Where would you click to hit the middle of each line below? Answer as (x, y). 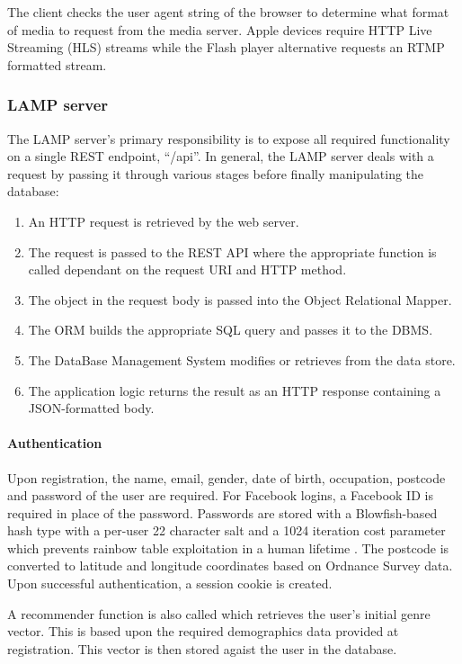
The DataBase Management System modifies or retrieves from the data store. (242, 359)
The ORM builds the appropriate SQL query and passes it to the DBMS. (231, 330)
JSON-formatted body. (91, 408)
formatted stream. (57, 64)
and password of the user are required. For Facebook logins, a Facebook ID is (220, 495)
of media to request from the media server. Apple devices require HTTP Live (220, 29)
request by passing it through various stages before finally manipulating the (216, 173)
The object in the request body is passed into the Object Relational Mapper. (240, 299)
